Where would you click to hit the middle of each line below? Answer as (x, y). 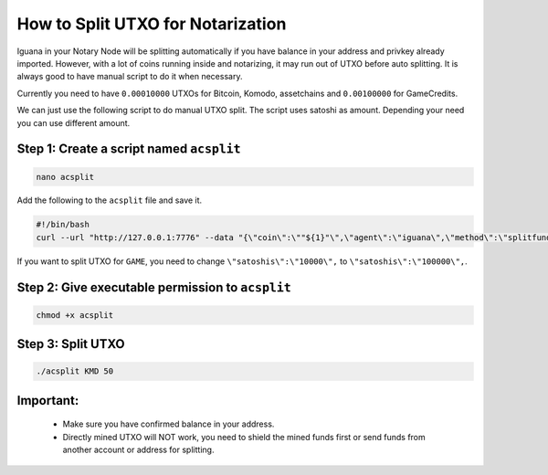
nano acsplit (65, 177)
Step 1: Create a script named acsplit (129, 149)
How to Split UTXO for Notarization (152, 24)
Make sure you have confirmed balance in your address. (169, 424)
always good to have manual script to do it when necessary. (130, 77)
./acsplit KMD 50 (75, 371)
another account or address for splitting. (138, 450)
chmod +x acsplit (75, 315)
